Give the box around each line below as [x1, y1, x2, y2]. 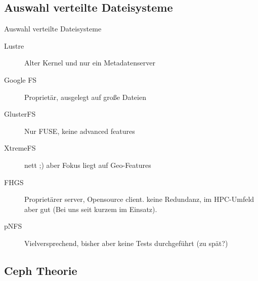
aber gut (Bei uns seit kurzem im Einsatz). [24, 203, 157, 214]
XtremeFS [4, 143, 36, 153]
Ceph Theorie [4, 262, 77, 278]
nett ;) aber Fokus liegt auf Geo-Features [24, 159, 151, 170]
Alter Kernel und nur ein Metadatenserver [24, 57, 155, 68]
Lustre [4, 40, 24, 51]
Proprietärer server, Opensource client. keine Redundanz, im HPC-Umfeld [24, 194, 254, 204]
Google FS [4, 74, 37, 85]
